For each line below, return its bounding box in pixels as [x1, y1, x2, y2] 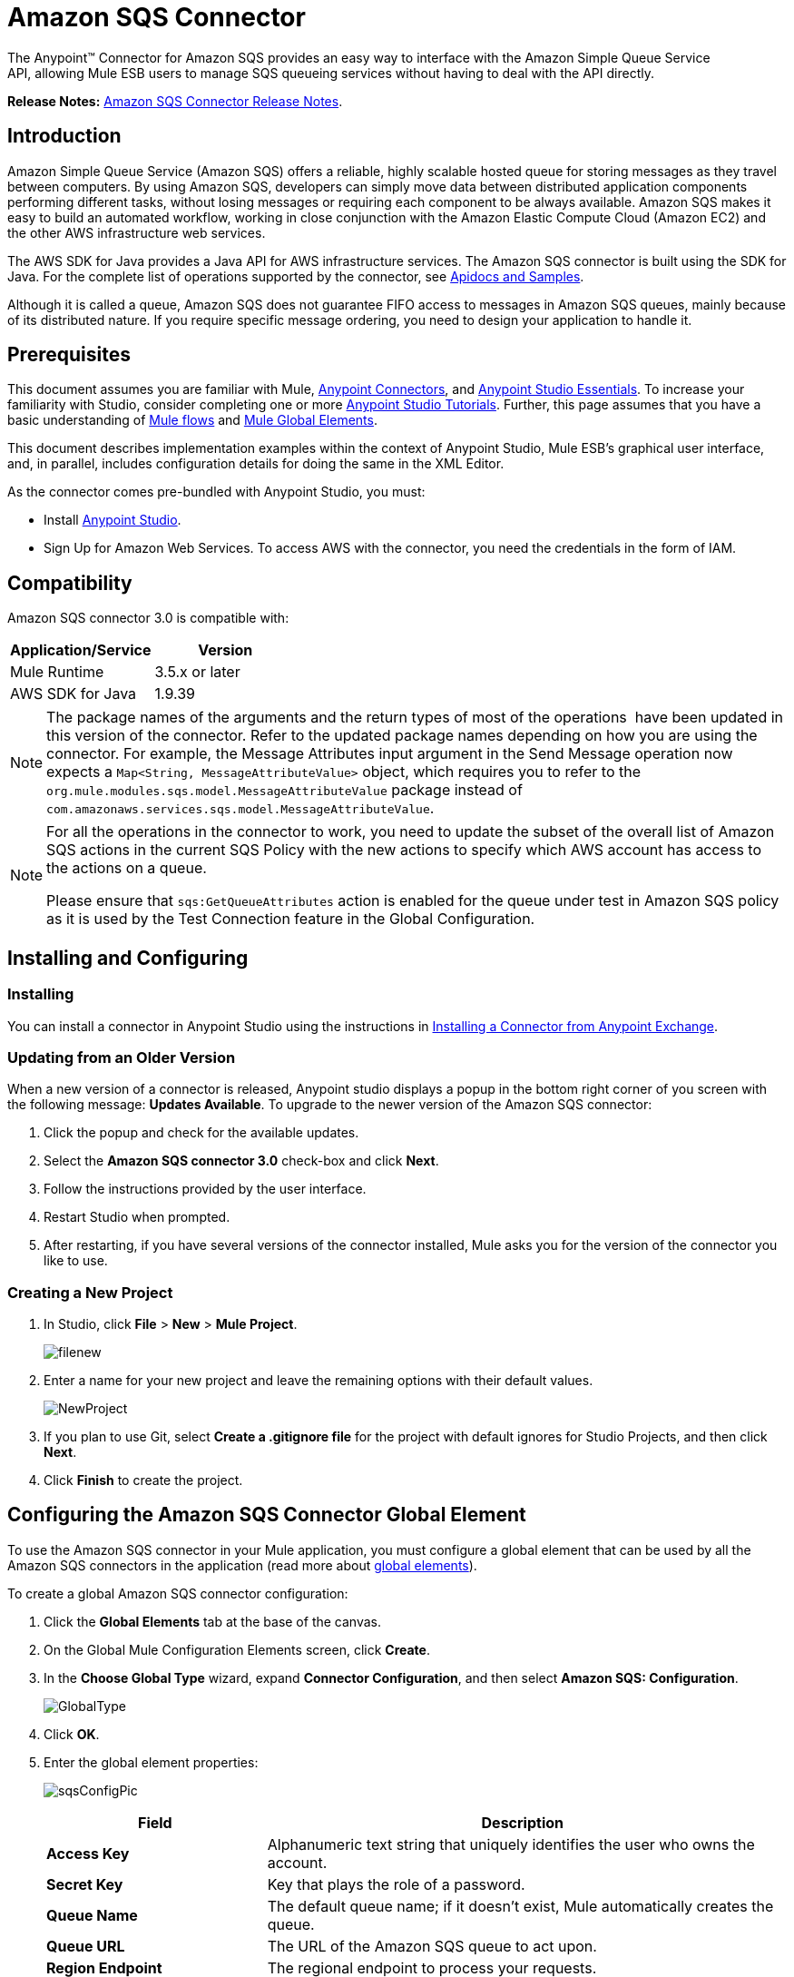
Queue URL [46, 1936, 125, 1955]
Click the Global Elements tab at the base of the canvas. [44, 1613, 381, 1629]
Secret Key [46, 1874, 123, 1893]
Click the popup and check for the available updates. [44, 1125, 359, 1141]
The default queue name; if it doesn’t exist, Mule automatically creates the [267, 1896, 774, 1915]
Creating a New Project [7, 1283, 173, 1302]
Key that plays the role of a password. [267, 1874, 525, 1893]
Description [481, 1813, 564, 1832]
